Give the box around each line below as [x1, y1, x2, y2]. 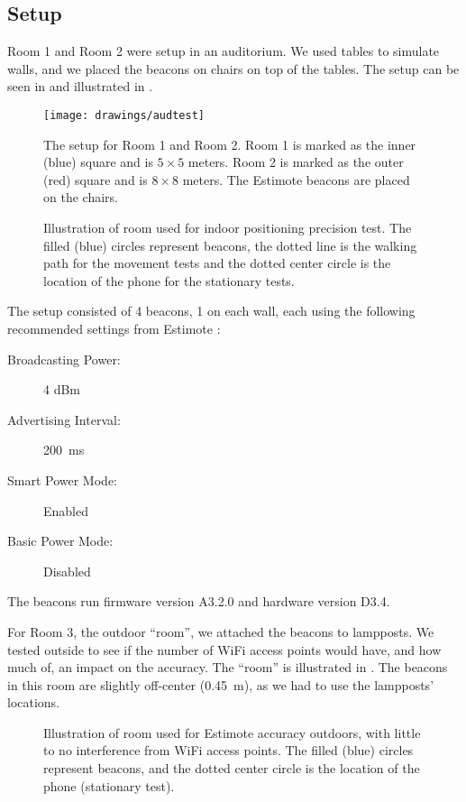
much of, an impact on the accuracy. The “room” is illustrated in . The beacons [7, 658, 448, 677]
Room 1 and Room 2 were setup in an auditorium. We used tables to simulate [7, 41, 440, 60]
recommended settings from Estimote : [7, 318, 221, 337]
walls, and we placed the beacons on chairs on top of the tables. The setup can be [7, 59, 460, 78]
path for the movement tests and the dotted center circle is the [43, 254, 391, 272]
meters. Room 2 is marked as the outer [187, 152, 404, 171]
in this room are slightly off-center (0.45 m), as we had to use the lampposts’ [7, 675, 434, 694]
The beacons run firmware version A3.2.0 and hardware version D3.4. [7, 592, 390, 611]
